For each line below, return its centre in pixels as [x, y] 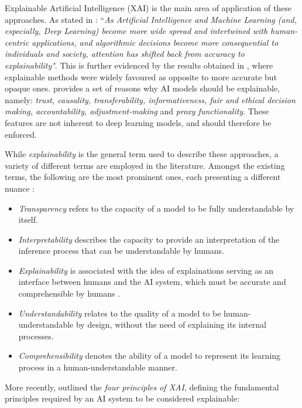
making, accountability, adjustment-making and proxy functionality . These [137, 111]
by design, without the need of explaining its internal [171, 324]
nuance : [20, 188]
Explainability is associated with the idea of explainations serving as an [146, 270]
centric [17, 42]
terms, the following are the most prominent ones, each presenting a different [143, 177]
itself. [28, 220]
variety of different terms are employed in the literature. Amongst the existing [145, 165]
